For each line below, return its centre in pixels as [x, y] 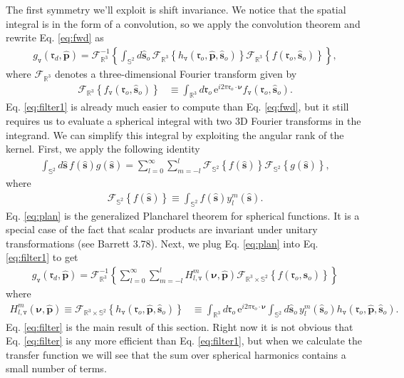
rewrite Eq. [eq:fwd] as [55, 37]
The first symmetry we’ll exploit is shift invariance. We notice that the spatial [176, 9]
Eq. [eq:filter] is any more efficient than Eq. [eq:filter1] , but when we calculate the [184, 341]
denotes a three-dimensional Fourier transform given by [176, 73]
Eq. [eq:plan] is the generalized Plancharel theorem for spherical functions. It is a [183, 215]
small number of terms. [56, 368]
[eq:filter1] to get [42, 257]
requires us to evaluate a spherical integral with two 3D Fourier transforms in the [183, 121]
